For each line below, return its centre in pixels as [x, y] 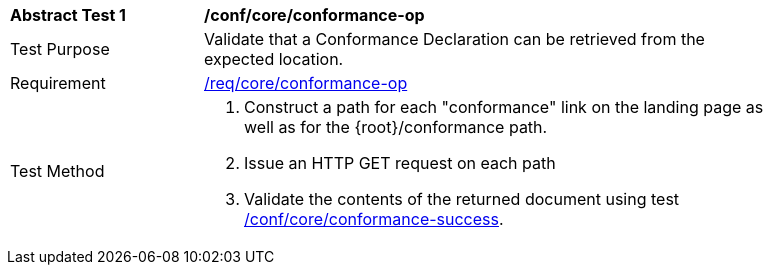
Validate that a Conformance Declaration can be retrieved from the [454, 39]
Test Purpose [60, 49]
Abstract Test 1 [68, 15]
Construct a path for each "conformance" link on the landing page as [504, 107]
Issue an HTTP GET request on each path [400, 163]
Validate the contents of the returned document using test [462, 199]
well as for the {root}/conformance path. [396, 127]
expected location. [274, 59]
